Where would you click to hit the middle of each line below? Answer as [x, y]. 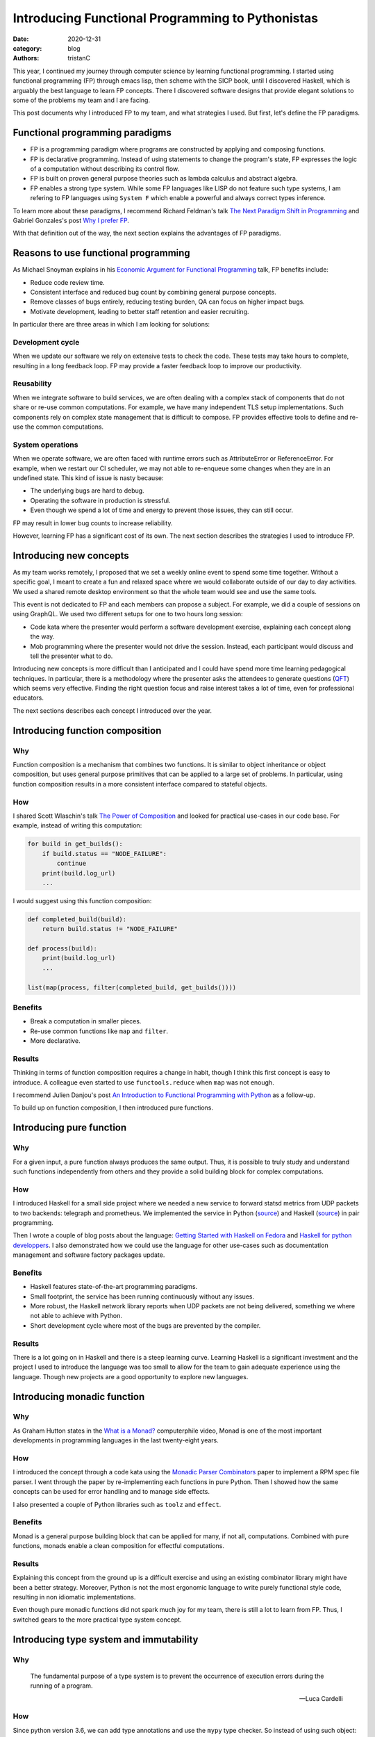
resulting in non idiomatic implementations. [74, 1597]
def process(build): [62, 949]
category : [27, 48]
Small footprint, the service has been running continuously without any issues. [142, 1296]
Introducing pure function [70, 1128]
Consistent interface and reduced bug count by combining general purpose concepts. [153, 292]
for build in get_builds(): [75, 844]
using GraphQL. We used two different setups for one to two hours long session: [128, 614]
